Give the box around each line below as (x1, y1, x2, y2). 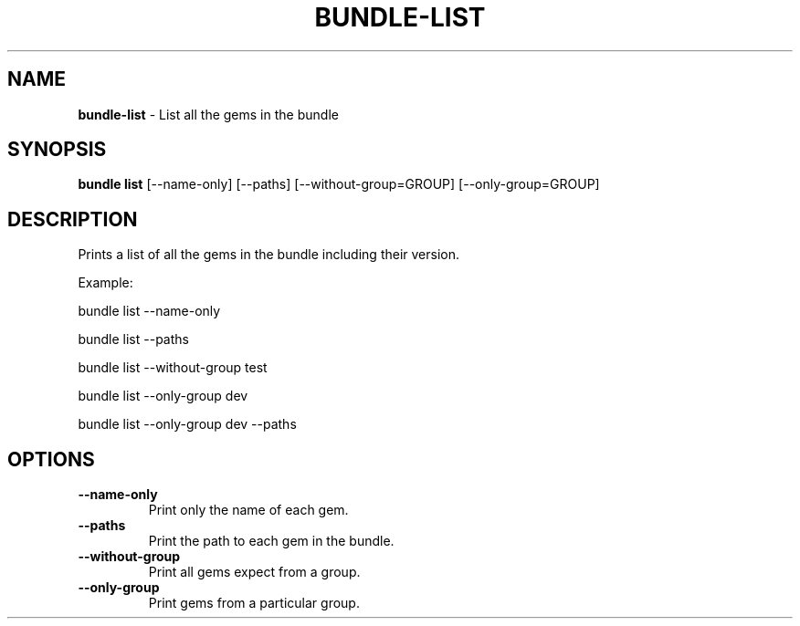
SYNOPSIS (7, 138, 107, 162)
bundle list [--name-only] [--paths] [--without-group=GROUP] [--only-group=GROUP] (78, 176, 600, 193)
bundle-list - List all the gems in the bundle (78, 106, 339, 122)
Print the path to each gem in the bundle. (148, 533, 395, 549)
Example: (78, 275, 133, 291)
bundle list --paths (78, 331, 189, 348)
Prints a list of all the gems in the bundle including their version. (78, 246, 460, 263)
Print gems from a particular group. (148, 595, 360, 611)
